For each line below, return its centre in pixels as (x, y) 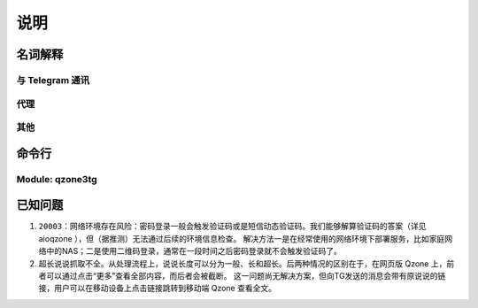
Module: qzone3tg (57, 179)
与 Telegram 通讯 (53, 80)
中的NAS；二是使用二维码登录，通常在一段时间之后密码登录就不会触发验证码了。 (194, 251)
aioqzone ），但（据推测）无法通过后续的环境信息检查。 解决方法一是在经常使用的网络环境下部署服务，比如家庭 (242, 238)
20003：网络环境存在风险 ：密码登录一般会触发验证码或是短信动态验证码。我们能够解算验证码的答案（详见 (232, 227)
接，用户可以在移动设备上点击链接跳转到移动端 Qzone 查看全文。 (157, 289)
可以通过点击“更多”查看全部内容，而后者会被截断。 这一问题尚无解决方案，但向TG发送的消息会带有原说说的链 (246, 275)
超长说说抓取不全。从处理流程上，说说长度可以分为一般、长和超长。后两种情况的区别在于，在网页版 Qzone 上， (243, 263)
